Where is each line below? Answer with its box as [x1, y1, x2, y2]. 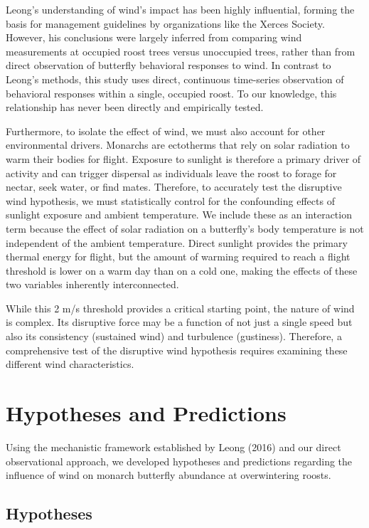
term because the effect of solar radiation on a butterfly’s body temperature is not [6, 221, 364, 236]
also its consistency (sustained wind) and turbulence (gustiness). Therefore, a [6, 329, 342, 344]
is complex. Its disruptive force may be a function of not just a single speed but [6, 315, 353, 329]
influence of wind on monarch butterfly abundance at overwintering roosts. [6, 468, 331, 482]
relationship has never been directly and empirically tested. [6, 100, 264, 115]
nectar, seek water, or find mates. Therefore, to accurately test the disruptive [6, 179, 342, 194]
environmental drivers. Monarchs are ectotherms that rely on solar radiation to [6, 137, 350, 152]
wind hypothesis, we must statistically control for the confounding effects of [6, 193, 335, 208]
